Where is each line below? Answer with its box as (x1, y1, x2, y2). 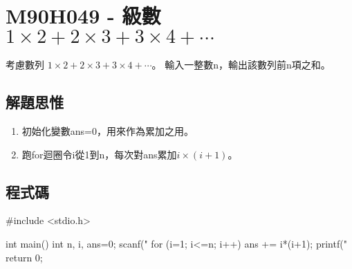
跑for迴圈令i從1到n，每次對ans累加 (21, 147, 177, 161)
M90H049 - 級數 (6, 1, 161, 30)
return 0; (6, 250, 43, 264)
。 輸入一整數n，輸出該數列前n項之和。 (151, 57, 331, 72)
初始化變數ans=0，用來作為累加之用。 (21, 123, 194, 138)
